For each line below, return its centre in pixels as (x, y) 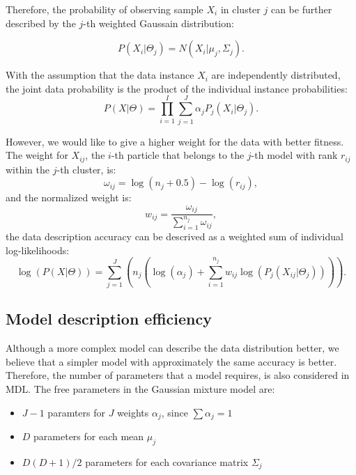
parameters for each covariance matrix (167, 461)
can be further (301, 9)
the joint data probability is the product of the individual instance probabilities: (177, 88)
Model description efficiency (109, 319)
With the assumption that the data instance (100, 75)
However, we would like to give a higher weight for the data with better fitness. (175, 141)
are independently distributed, (276, 75)
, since (175, 412)
